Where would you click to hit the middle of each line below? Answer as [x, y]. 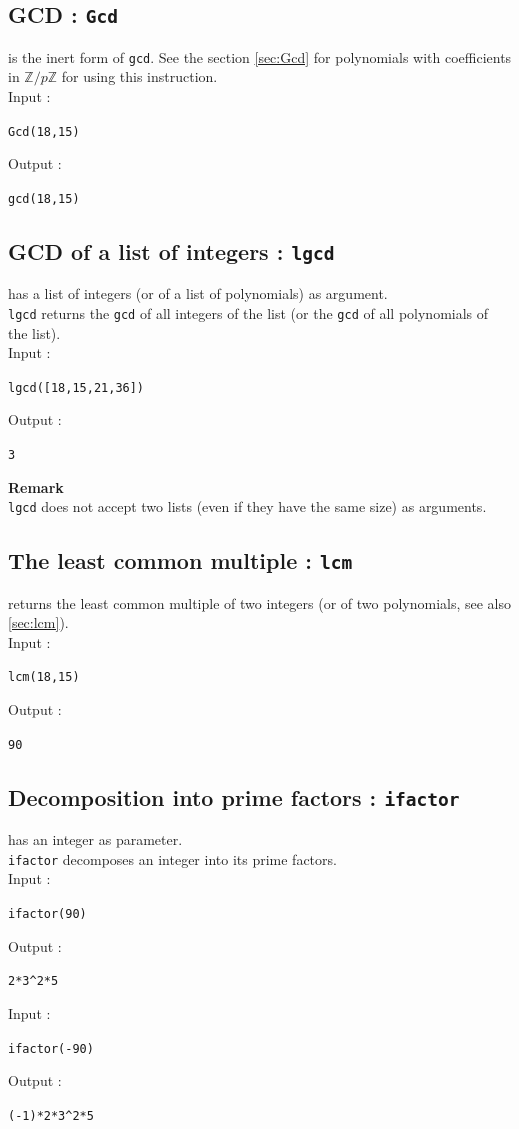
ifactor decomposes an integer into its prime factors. [172, 858]
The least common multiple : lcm [180, 560]
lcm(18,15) [44, 677]
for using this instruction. [139, 76]
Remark [36, 486]
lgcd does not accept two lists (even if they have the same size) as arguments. [247, 506]
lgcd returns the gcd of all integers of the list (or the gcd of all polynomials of [248, 312]
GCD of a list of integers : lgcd [171, 250]
